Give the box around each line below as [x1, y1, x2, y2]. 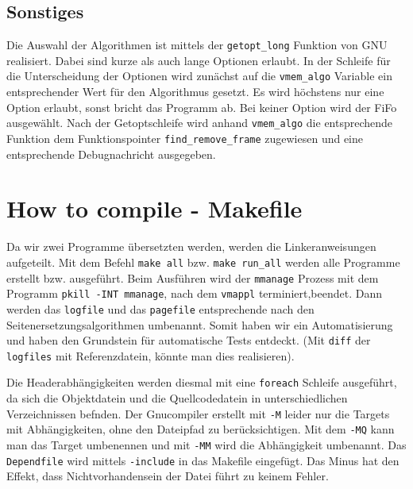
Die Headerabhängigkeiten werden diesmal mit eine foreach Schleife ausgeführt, [6, 374, 397, 391]
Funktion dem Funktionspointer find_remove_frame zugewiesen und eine [6, 129, 364, 146]
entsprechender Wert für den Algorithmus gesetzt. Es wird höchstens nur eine [6, 83, 384, 100]
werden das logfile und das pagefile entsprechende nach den [6, 300, 315, 317]
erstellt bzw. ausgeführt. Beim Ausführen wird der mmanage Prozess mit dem [6, 269, 379, 286]
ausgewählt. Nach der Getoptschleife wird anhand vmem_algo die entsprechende [6, 114, 393, 131]
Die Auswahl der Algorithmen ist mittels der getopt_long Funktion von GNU [6, 37, 388, 53]
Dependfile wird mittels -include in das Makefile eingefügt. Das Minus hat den [6, 452, 399, 468]
